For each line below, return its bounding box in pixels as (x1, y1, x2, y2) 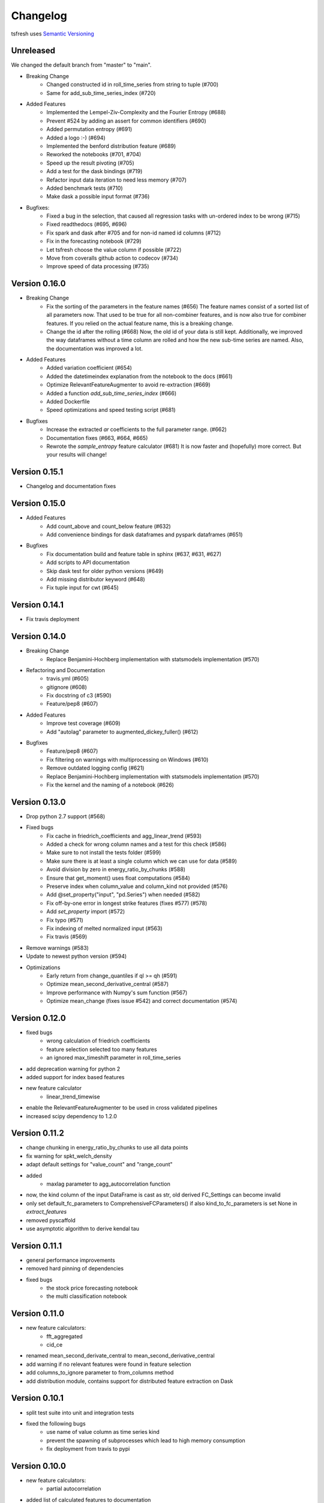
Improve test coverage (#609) (46, 720, 121, 727)
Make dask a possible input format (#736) (46, 193, 150, 200)
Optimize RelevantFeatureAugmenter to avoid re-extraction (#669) (46, 381, 211, 388)
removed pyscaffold (26, 1216, 76, 1223)
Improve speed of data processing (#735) (46, 263, 149, 270)
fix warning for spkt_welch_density (26, 1152, 112, 1160)
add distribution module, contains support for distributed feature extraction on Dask (26, 1377, 233, 1385)
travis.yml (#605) (46, 675, 89, 682)
